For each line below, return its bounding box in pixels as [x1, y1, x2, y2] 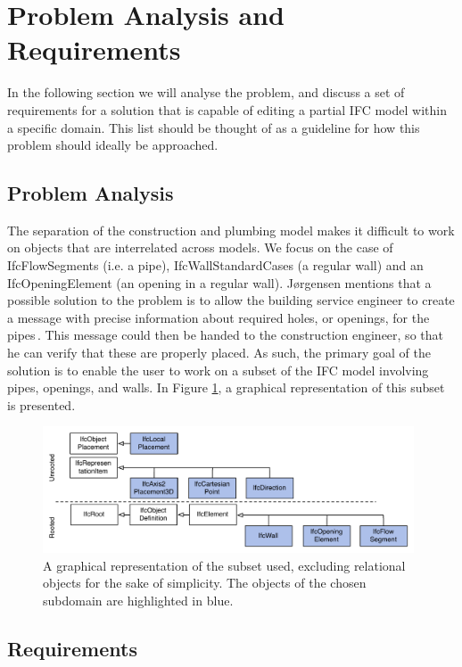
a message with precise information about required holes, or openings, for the [7, 308, 430, 326]
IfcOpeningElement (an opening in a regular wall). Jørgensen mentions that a [7, 273, 432, 292]
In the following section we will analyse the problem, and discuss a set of [7, 83, 405, 102]
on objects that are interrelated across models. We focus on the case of [7, 238, 393, 257]
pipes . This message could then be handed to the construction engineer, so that [7, 325, 443, 344]
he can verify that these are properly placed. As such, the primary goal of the [7, 343, 431, 362]
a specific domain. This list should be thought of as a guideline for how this [7, 118, 420, 136]
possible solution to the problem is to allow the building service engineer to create [7, 291, 455, 309]
